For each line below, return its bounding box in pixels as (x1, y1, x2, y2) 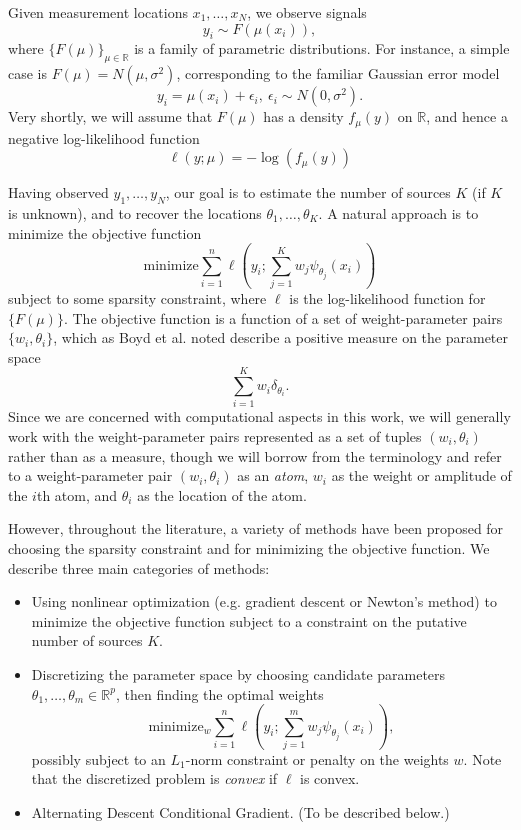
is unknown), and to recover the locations (8, 203, 262, 224)
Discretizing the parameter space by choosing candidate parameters (31, 663, 446, 684)
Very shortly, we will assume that (8, 106, 213, 127)
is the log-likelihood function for (289, 287, 486, 308)
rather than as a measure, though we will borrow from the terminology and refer (8, 445, 502, 466)
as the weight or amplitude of (331, 465, 512, 486)
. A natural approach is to (318, 203, 479, 224)
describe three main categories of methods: (8, 557, 270, 578)
